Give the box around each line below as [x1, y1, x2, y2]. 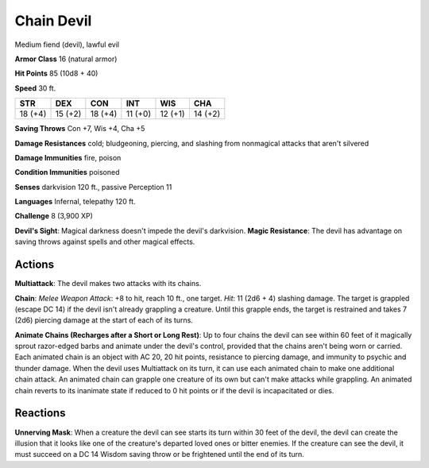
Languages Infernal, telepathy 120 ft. [14, 197, 136, 207]
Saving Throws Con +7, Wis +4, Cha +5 [14, 124, 145, 133]
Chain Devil [14, 12, 92, 29]
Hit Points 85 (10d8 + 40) [14, 68, 99, 79]
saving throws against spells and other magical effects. [14, 237, 195, 246]
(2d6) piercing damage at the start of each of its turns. [14, 315, 194, 325]
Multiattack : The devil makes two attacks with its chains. [14, 279, 202, 288]
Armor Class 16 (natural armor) [14, 54, 118, 64]
